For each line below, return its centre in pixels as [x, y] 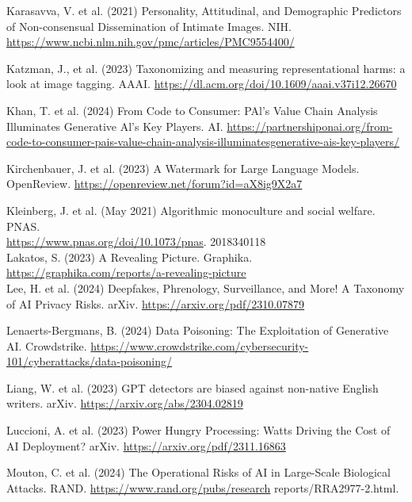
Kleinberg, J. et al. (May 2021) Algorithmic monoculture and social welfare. [191, 210]
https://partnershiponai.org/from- [310, 126]
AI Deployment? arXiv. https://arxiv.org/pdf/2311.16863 [146, 445]
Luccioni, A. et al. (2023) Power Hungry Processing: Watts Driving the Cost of [198, 430]
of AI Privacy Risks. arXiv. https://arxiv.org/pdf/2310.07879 [156, 303]
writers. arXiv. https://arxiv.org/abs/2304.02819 [125, 403]
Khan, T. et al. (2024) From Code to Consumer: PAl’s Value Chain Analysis [192, 110]
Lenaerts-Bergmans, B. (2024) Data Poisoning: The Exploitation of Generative [198, 330]
